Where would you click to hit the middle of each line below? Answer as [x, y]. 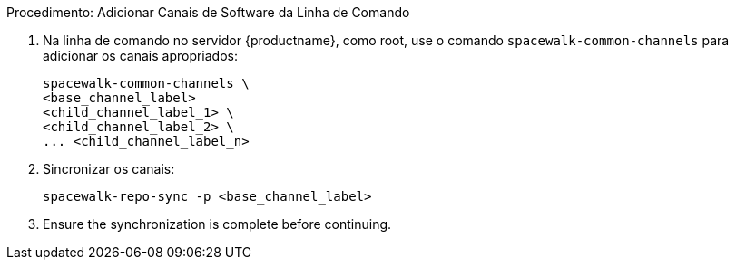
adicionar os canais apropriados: [141, 56]
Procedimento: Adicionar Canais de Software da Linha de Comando [208, 12]
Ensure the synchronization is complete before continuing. [217, 224]
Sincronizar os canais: [109, 169]
